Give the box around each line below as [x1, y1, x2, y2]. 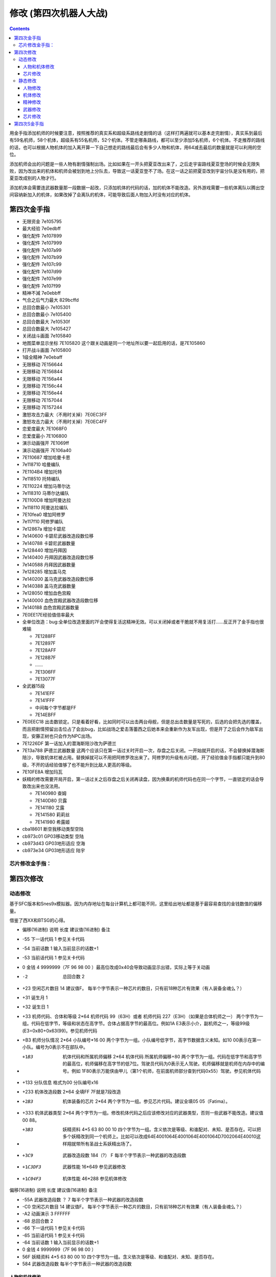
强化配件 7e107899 [22, 232, 62, 239]
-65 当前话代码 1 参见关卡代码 [22, 1232, 85, 1238]
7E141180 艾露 [35, 805, 65, 811]
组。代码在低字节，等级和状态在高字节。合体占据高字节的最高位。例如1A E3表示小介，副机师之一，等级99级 [22, 1021, 250, 1027]
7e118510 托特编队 [22, 476, 60, 482]
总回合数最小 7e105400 [22, 312, 72, 318]
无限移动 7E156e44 [22, 390, 63, 396]
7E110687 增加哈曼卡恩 [22, 454, 71, 460]
